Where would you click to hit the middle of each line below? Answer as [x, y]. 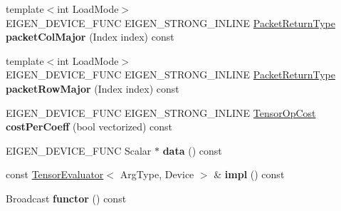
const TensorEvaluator [55, 174]
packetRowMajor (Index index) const [93, 88]
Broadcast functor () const [66, 198]
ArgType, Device [157, 174]
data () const [192, 150]
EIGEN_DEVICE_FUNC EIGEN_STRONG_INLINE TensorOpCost [161, 112]
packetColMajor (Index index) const [90, 37]
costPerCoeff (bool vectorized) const [89, 127]
